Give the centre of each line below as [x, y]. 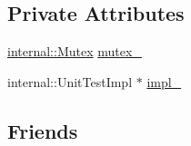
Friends [43, 130]
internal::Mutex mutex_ [75, 51]
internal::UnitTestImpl [70, 81]
